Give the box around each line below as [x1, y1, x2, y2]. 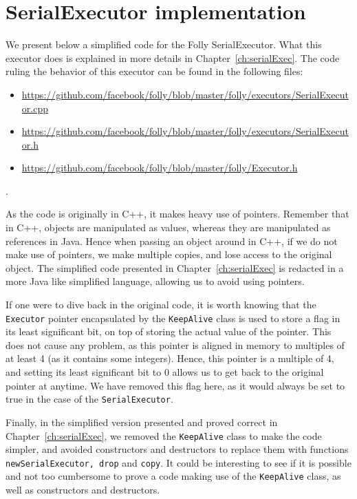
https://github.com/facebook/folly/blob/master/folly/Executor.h [21, 160, 298, 175]
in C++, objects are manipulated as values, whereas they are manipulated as [6, 220, 331, 235]
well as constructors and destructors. [6, 482, 160, 497]
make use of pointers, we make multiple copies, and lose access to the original [6, 247, 332, 262]
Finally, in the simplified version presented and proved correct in [6, 414, 278, 429]
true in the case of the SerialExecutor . [6, 392, 173, 406]
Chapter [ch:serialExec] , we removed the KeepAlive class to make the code [6, 428, 322, 443]
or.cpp [21, 100, 48, 115]
